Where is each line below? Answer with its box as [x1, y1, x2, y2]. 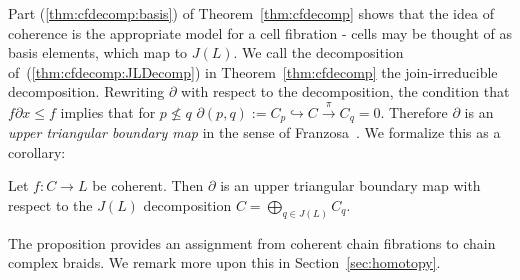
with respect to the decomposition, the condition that [181, 81, 510, 102]
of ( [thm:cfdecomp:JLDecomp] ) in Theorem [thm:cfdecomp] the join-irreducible [8, 61, 498, 82]
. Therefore [380, 101, 448, 122]
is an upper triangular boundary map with [220, 175, 481, 196]
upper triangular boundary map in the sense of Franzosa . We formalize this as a [8, 122, 501, 143]
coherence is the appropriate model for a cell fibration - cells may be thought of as [8, 22, 513, 43]
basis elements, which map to [8, 42, 188, 63]
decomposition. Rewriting [8, 81, 165, 102]
